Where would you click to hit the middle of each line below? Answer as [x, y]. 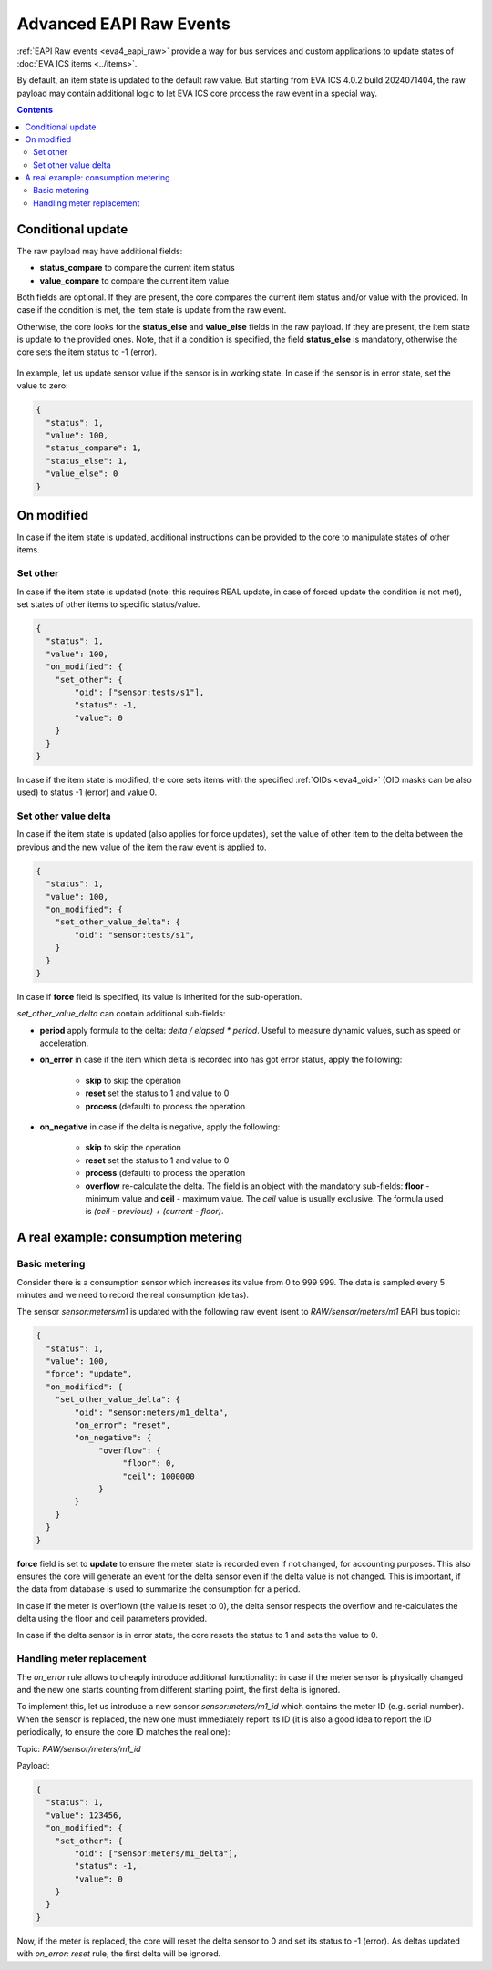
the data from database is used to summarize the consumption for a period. [159, 1589]
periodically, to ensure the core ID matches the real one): [123, 1732]
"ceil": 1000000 [159, 1476]
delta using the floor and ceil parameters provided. [112, 1619]
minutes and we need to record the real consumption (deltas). [133, 1294]
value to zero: [42, 386]
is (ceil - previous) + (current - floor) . [154, 1212]
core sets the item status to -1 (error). [87, 352]
